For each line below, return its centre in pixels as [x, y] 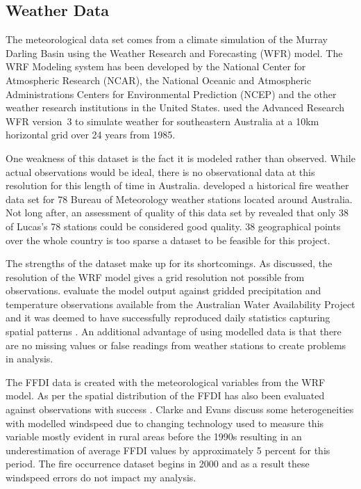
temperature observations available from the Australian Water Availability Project [180, 304]
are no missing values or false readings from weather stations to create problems [176, 345]
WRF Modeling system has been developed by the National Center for [156, 66]
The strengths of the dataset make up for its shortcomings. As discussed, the [169, 263]
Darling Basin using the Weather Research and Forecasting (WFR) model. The [174, 53]
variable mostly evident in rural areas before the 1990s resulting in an [154, 436]
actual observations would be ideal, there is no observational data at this [160, 171]
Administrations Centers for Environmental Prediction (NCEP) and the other [171, 94]
